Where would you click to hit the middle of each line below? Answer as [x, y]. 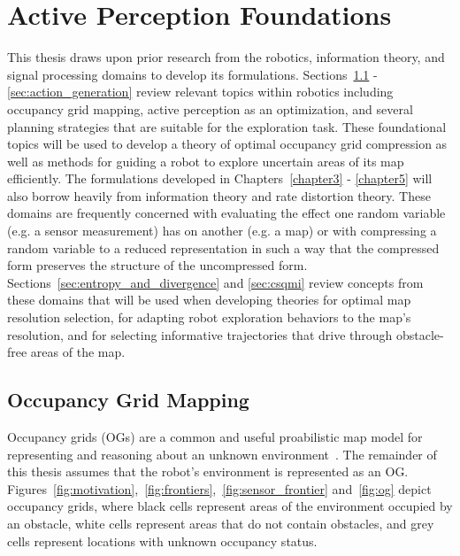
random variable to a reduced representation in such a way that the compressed [223, 247]
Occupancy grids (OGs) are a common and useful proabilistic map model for [215, 437]
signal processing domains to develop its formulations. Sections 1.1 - [192, 74]
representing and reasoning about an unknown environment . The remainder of [222, 454]
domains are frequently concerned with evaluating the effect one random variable [226, 213]
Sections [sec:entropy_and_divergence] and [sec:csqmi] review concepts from [215, 282]
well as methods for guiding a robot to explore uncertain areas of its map [206, 161]
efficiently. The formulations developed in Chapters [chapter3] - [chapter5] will [220, 178]
